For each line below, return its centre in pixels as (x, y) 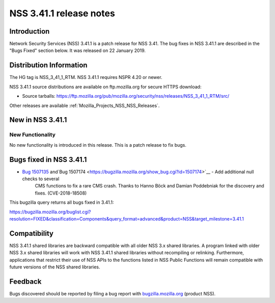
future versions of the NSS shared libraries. (55, 267)
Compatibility (31, 233)
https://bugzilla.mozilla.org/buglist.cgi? (50, 212)
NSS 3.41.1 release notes (62, 13)
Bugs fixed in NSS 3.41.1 (48, 160)
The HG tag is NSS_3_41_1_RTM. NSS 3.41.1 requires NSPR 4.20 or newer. (86, 77)
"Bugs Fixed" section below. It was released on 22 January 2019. (78, 50)
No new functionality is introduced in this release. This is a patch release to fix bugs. (98, 145)
